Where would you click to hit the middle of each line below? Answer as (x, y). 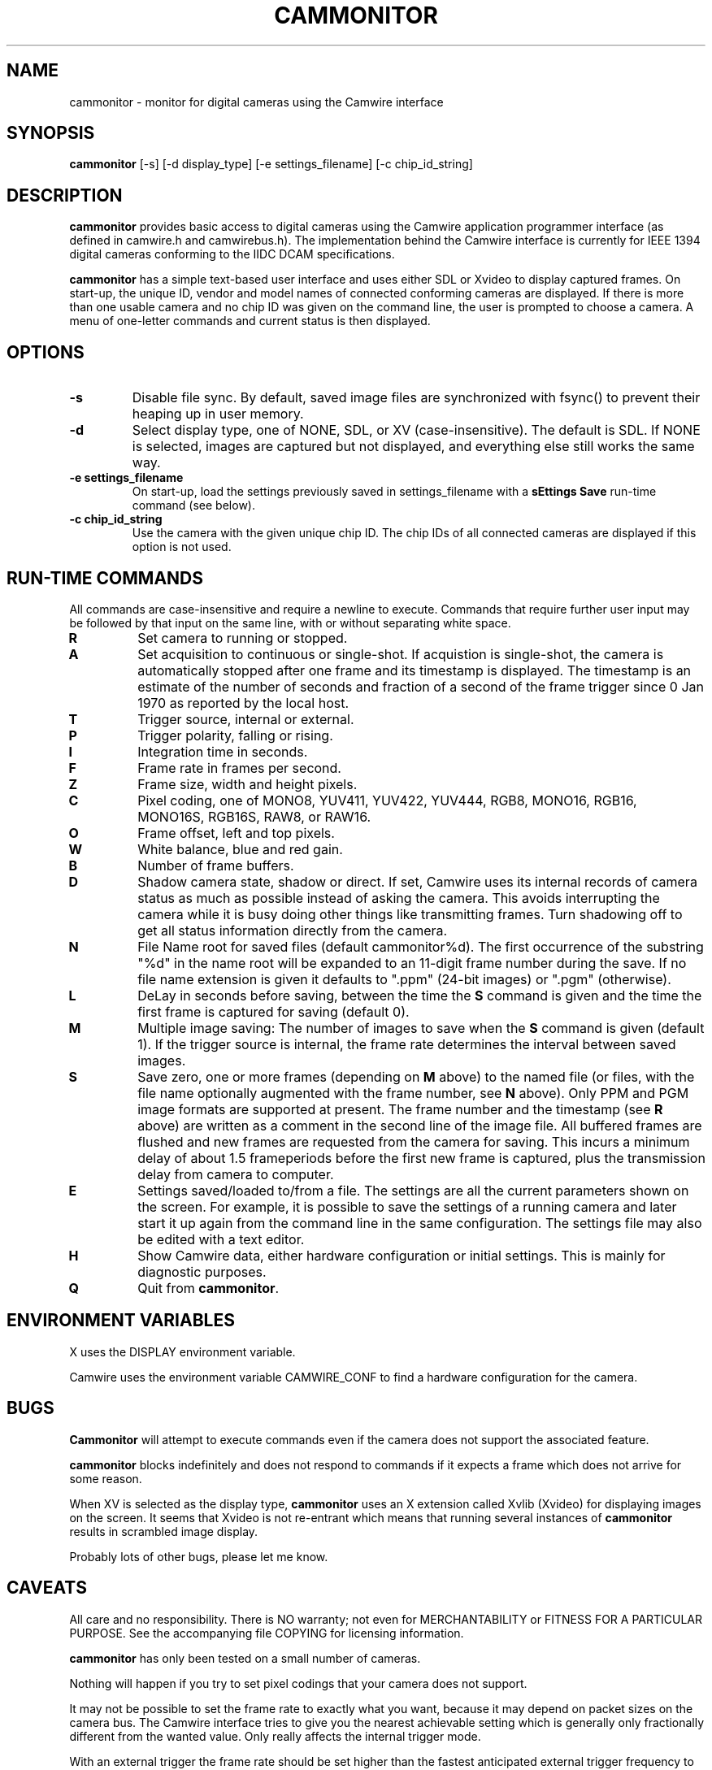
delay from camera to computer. (236, 1174)
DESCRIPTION (65, 195)
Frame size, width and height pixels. (247, 784)
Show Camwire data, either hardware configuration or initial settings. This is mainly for (402, 1255)
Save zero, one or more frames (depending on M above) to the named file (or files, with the (416, 1076)
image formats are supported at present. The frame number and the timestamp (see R (400, 1109)
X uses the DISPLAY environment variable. (182, 1351)
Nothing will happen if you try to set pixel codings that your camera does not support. (298, 1683)
